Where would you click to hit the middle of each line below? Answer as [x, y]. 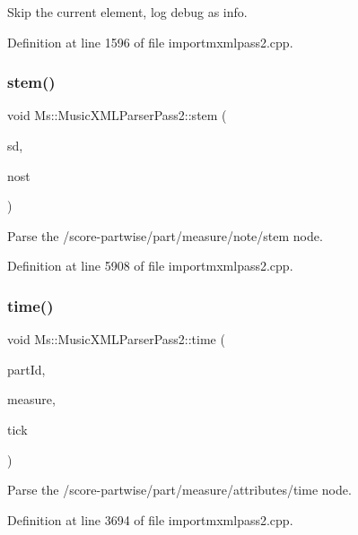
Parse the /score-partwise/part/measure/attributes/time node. [179, 490]
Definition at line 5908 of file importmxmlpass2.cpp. [150, 266]
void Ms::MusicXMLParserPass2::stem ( [117, 115]
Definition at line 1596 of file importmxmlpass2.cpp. [150, 42]
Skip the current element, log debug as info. [127, 12]
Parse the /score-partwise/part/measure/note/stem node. [165, 235]
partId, [26, 369]
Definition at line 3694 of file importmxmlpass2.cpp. [150, 519]
